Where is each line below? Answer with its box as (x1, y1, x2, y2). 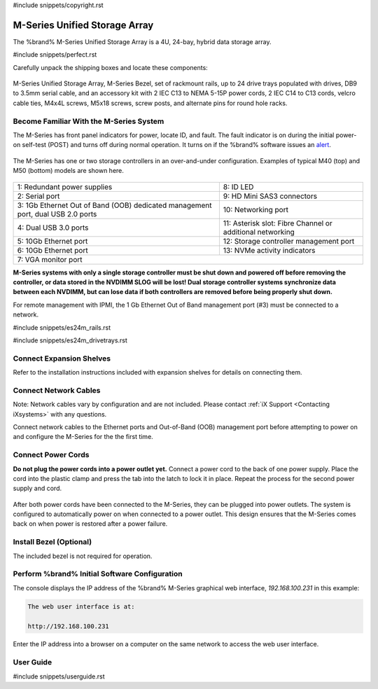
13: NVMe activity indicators (223, 245, 316, 255)
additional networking (223, 227, 295, 237)
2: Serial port (17, 191, 60, 201)
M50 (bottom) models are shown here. (13, 167, 124, 175)
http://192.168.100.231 (27, 622, 110, 630)
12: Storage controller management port (223, 236, 355, 246)
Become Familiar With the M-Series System (13, 116, 164, 126)
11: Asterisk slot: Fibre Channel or (223, 218, 332, 228)
